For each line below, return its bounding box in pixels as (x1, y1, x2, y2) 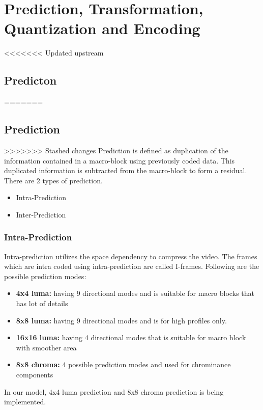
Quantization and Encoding (4, 18, 200, 39)
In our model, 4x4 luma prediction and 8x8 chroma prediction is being (4, 386, 224, 397)
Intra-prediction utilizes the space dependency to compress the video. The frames (4, 251, 257, 261)
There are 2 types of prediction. (4, 175, 103, 185)
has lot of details (16, 298, 68, 309)
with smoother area (16, 342, 77, 352)
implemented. (4, 396, 46, 407)
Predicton (4, 72, 57, 88)
